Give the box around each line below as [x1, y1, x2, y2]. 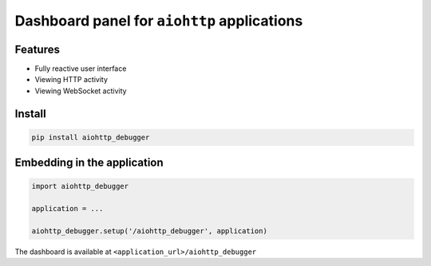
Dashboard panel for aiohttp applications [14, 12, 303, 29]
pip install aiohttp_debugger [31, 132, 150, 142]
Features [14, 42, 60, 56]
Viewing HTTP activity [34, 75, 108, 84]
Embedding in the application [14, 156, 164, 170]
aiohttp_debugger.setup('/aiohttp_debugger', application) [31, 227, 267, 235]
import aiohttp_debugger [31, 182, 129, 191]
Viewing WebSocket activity [34, 86, 127, 96]
